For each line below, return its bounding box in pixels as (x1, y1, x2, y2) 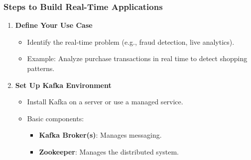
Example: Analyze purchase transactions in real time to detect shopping (27, 53, 248, 64)
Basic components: (27, 113, 84, 123)
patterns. (27, 63, 55, 73)
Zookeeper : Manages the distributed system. (39, 146, 179, 157)
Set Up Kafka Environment (15, 80, 112, 90)
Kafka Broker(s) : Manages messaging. (39, 130, 162, 140)
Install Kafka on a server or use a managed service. (27, 96, 183, 107)
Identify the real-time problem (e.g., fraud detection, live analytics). (27, 36, 235, 47)
